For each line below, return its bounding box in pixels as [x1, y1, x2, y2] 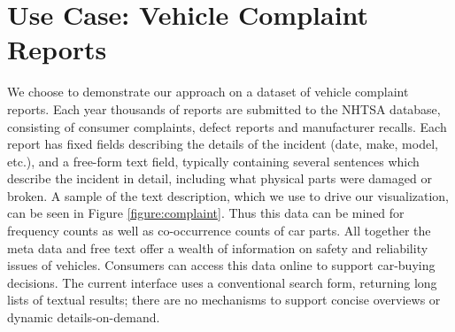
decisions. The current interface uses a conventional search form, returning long [7, 273, 437, 291]
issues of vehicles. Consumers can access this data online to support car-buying [7, 256, 436, 274]
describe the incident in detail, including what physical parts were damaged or [7, 169, 432, 188]
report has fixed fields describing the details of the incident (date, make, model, [7, 135, 438, 153]
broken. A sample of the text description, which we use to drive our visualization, [7, 186, 450, 205]
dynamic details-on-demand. [7, 308, 160, 327]
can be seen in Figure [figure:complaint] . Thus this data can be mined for [7, 204, 405, 222]
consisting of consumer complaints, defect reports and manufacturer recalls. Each [7, 117, 447, 135]
